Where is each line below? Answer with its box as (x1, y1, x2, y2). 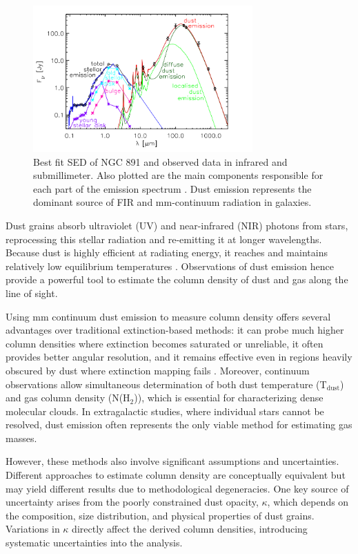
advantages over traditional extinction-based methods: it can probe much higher (6, 323, 344, 337)
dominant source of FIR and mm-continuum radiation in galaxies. (33, 195, 312, 209)
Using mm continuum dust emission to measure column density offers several (6, 309, 331, 323)
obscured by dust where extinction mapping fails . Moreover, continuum (6, 363, 310, 377)
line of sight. (6, 285, 58, 300)
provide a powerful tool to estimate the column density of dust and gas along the (6, 272, 348, 287)
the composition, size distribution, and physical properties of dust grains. (6, 508, 315, 522)
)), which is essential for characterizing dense (134, 390, 324, 405)
